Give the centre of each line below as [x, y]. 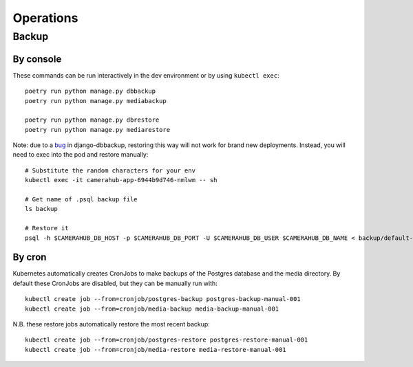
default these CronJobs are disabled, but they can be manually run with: [115, 283]
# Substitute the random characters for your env [110, 170]
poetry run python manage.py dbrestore [92, 120]
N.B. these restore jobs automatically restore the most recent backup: [111, 324]
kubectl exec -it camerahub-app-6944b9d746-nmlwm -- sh [121, 180]
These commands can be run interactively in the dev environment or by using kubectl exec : [146, 75]
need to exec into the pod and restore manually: [81, 155]
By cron [30, 257]
